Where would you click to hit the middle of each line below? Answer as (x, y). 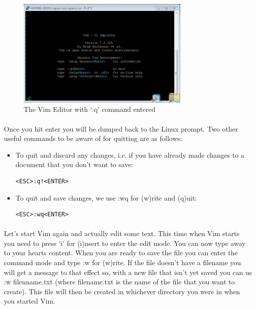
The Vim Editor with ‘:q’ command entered (90, 109)
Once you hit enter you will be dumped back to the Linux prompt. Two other (121, 128)
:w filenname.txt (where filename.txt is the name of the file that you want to (119, 282)
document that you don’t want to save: (74, 164)
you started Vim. (30, 301)
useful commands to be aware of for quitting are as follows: (93, 138)
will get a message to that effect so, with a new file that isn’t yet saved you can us (128, 272)
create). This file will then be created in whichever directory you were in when (122, 291)
